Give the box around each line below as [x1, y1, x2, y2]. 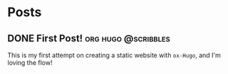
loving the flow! [7, 58, 53, 67]
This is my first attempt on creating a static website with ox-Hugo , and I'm [7, 51, 221, 59]
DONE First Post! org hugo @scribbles [7, 32, 171, 44]
